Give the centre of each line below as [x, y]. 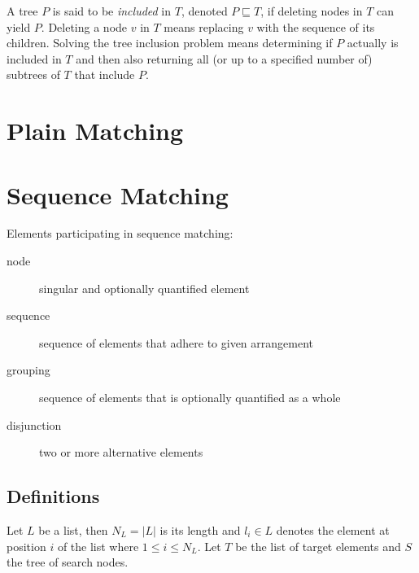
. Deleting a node [84, 26]
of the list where [98, 546]
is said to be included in [112, 11]
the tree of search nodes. [68, 562]
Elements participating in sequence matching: [120, 233]
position [26, 546]
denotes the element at [333, 530]
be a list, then [73, 530]
